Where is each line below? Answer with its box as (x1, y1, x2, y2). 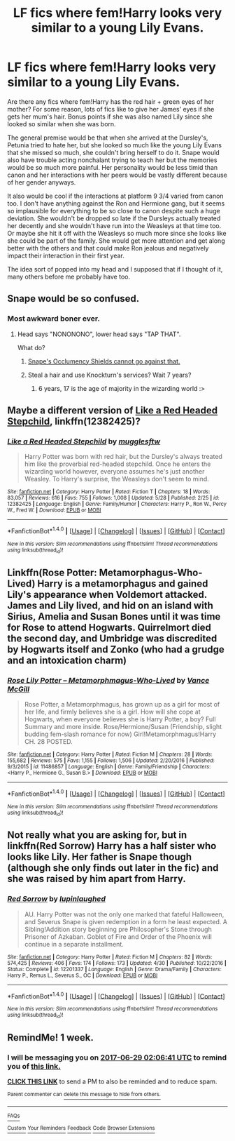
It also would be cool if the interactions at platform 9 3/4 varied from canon (7, 192, 224, 200)
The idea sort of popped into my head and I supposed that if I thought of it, (7, 265, 223, 273)
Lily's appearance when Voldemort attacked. (7, 588, 208, 601)
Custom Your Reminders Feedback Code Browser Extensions (7, 1124, 155, 1131)
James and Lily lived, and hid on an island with (7, 599, 213, 611)
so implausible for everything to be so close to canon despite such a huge (7, 206, 220, 215)
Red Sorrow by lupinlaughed (7, 894, 106, 904)
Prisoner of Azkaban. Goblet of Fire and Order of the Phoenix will (24, 932, 212, 941)
